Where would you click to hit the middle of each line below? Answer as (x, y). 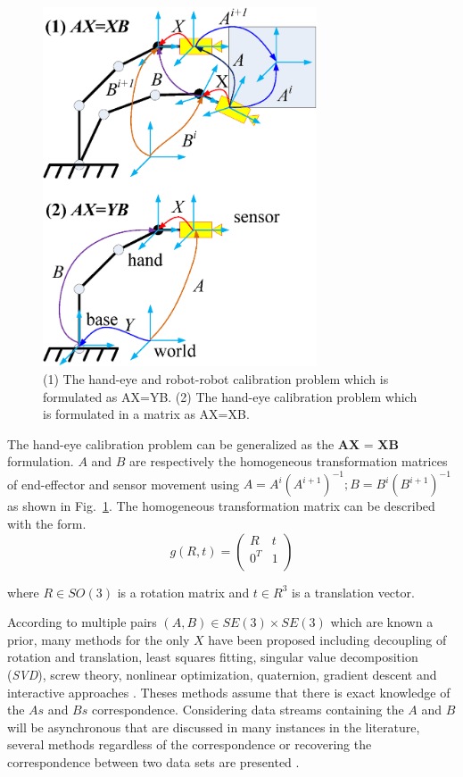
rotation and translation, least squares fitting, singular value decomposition (213, 657)
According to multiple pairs (82, 622)
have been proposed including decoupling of (327, 639)
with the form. (47, 524)
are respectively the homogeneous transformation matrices (289, 461)
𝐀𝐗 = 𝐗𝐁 (368, 445)
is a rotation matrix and (183, 592)
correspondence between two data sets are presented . (153, 761)
